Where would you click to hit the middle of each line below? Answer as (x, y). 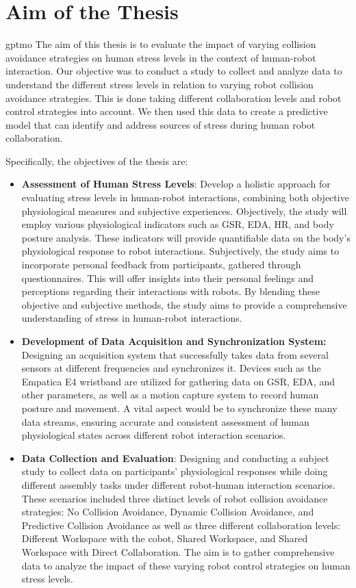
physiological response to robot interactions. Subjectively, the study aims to (180, 251)
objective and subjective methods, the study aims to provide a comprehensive (184, 304)
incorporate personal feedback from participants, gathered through (161, 265)
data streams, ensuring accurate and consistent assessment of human (165, 421)
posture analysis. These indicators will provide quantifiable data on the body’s (186, 237)
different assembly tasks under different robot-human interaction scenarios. (178, 484)
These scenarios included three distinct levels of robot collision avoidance (175, 498)
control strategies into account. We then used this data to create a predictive (167, 111)
